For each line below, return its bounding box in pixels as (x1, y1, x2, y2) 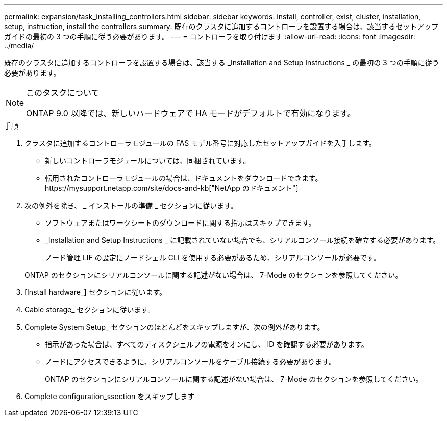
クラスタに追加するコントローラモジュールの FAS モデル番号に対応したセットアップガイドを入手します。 (24, 139, 376, 147)
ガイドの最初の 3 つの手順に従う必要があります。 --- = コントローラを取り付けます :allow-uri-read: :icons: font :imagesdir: (4, 32, 415, 41)
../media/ (4, 41, 34, 50)
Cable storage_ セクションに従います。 (24, 305, 155, 314)
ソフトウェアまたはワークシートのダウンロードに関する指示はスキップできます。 (45, 218, 316, 227)
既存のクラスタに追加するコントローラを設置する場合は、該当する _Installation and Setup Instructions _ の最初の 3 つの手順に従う (4, 58, 439, 67)
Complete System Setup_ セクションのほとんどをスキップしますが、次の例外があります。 (24, 323, 325, 331)
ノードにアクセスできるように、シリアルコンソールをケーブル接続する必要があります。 (45, 357, 336, 366)
